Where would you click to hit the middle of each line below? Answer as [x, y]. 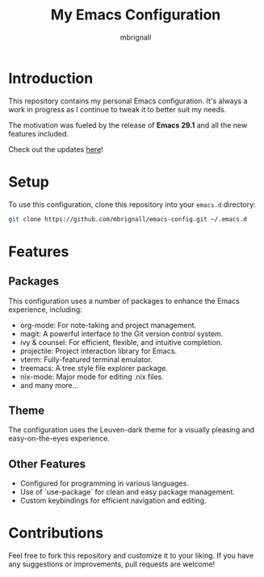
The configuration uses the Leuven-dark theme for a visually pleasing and [132, 430]
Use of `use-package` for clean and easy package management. [128, 492]
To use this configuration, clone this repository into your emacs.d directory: [132, 204]
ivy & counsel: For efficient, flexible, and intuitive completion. [121, 342]
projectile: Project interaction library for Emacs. [98, 351]
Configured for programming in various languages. [105, 483]
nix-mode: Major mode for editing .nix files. [92, 377]
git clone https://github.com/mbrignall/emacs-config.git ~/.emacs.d [128, 219]
